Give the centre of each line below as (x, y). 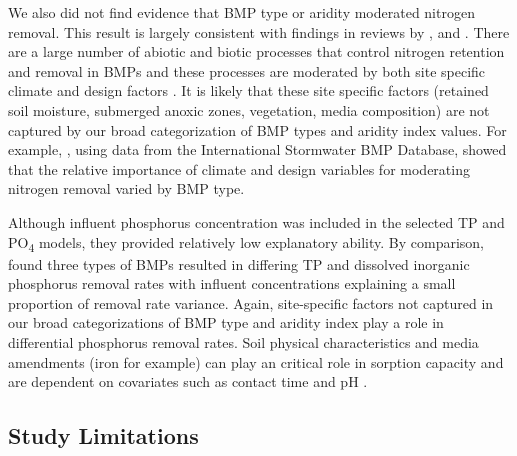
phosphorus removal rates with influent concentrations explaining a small (232, 283)
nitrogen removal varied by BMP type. (126, 188)
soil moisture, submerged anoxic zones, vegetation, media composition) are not (249, 109)
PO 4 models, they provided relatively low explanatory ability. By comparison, (246, 243)
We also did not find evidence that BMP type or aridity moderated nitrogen (241, 12)
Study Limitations (103, 435)
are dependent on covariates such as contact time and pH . (188, 381)
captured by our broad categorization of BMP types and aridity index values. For (257, 129)
